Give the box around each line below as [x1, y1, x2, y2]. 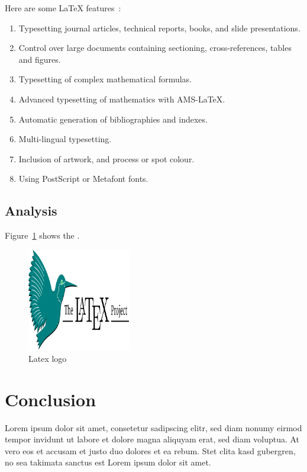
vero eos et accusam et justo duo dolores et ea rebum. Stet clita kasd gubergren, [5, 444, 296, 457]
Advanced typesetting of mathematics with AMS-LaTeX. [18, 92, 225, 105]
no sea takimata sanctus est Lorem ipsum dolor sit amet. [5, 456, 211, 468]
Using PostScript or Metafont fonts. [18, 172, 148, 185]
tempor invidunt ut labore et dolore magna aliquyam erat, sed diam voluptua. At [5, 433, 300, 445]
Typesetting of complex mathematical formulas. [18, 73, 192, 85]
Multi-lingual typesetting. [18, 133, 112, 145]
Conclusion [5, 387, 96, 411]
